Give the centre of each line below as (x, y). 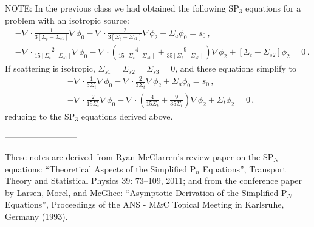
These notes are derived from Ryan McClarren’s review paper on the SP (139, 156)
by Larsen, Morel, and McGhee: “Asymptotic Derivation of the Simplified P (146, 192)
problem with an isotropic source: (67, 20)
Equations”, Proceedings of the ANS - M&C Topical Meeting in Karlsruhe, (145, 204)
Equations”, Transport (244, 168)
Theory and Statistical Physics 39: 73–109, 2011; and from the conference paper (154, 181)
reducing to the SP (40, 116)
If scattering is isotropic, (50, 68)
